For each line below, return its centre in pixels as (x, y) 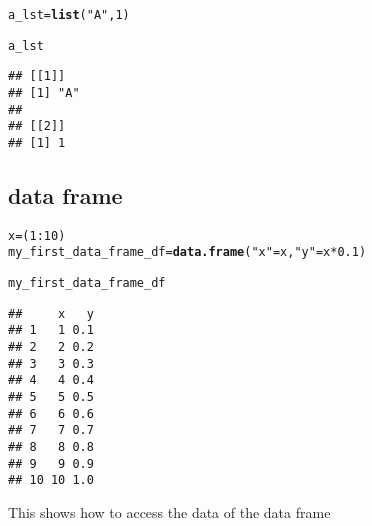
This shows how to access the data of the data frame (169, 511)
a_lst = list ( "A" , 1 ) (69, 15)
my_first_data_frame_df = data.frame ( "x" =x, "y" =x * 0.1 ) (187, 252)
